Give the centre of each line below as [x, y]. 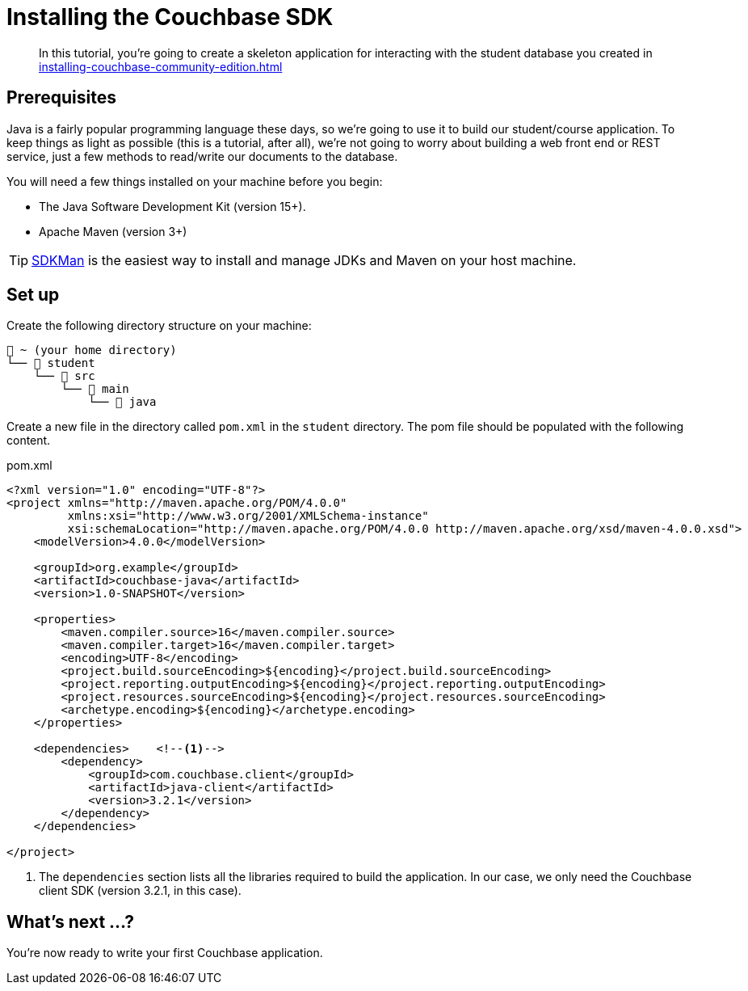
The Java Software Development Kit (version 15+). [172, 206]
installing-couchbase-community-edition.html [161, 66]
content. [29, 441]
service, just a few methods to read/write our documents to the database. [202, 156]
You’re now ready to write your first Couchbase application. [165, 953]
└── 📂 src [64, 376]
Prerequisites [61, 98]
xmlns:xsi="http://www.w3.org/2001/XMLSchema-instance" [248, 516]
